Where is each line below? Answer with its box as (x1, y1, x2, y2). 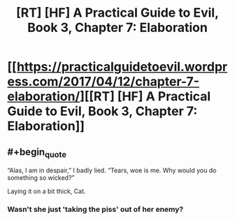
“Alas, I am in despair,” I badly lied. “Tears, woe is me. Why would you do (7, 166, 217, 175)
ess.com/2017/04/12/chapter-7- (7, 74, 200, 90)
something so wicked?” (7, 174, 75, 182)
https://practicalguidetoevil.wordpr (16, 59, 228, 75)
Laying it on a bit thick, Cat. (7, 187, 86, 196)
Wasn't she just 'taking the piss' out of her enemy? (7, 204, 184, 214)
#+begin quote (7, 146, 66, 160)
